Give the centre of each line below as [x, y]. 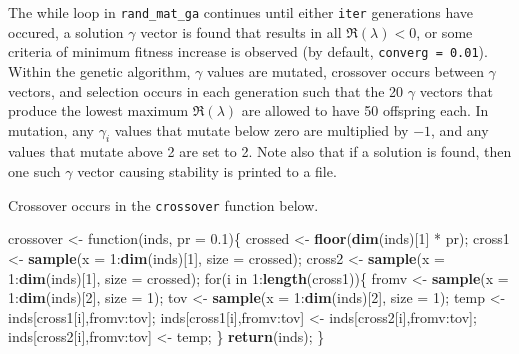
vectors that [456, 90]
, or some [444, 31]
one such [34, 171]
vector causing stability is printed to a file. [207, 171]
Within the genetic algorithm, [99, 70]
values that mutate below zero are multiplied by [261, 129]
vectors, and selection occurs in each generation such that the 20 [206, 90]
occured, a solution [66, 31]
